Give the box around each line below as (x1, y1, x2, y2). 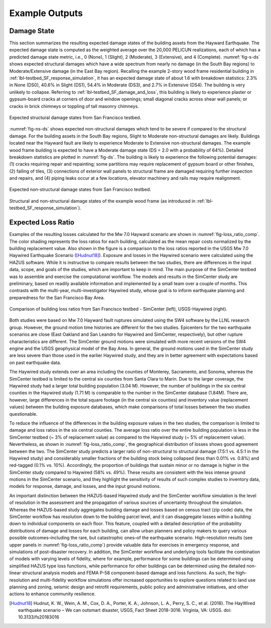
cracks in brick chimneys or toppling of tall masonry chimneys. (9, 103, 139, 109)
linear (9, 570, 21, 576)
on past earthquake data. (9, 359, 61, 365)
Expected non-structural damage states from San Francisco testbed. (9, 186, 152, 193)
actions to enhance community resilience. (9, 591, 96, 597)
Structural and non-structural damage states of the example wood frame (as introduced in (9, 198, 196, 204)
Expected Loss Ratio (9, 218, 75, 227)
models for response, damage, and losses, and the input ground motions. (9, 483, 161, 489)
